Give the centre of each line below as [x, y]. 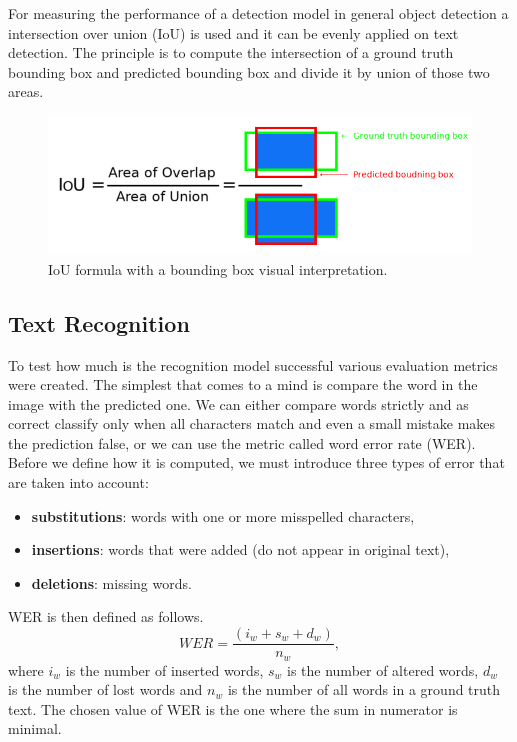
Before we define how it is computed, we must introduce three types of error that [256, 462]
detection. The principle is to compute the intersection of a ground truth [231, 52]
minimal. [35, 728]
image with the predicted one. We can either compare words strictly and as [238, 403]
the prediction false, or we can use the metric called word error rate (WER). [242, 442]
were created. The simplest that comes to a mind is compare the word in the [243, 384]
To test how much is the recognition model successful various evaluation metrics [253, 364]
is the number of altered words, [383, 669]
